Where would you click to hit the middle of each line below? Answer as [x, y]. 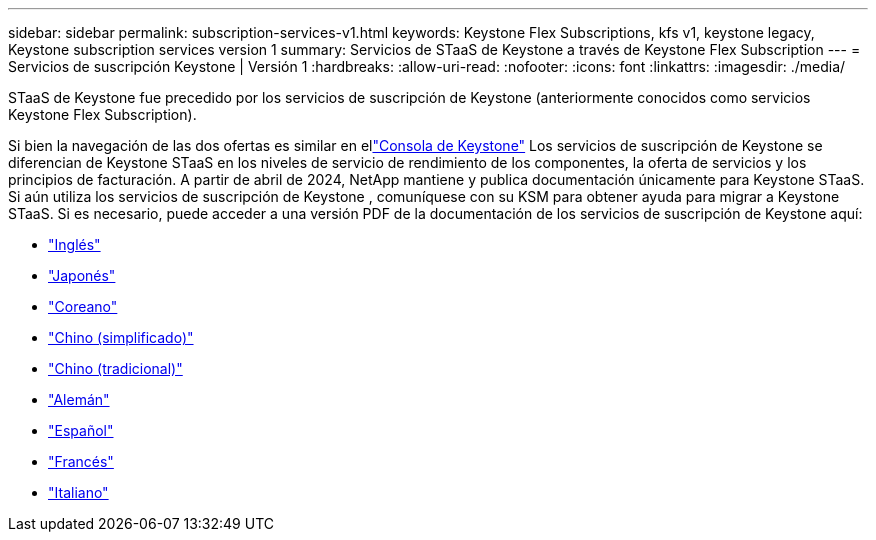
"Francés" [81, 461]
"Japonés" [82, 275]
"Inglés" [74, 244]
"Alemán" [79, 399]
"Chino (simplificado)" [121, 337]
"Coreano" [83, 306]
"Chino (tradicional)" [115, 368]
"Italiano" [78, 492]
